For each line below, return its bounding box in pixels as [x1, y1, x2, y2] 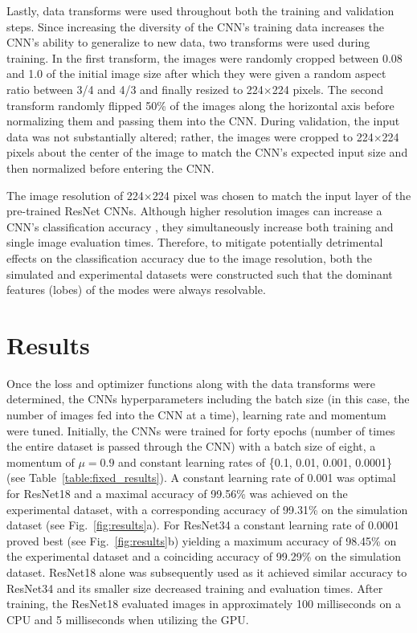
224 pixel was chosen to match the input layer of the [152, 186, 411, 203]
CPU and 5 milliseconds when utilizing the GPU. [6, 611, 249, 627]
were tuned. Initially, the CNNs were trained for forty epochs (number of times [6, 422, 395, 439]
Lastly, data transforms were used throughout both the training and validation [6, 2, 395, 18]
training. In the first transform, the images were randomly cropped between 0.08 [6, 49, 403, 66]
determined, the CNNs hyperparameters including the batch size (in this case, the [6, 390, 410, 407]
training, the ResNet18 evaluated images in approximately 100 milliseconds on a [6, 595, 401, 612]
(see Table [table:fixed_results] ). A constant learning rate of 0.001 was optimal [6, 469, 396, 486]
